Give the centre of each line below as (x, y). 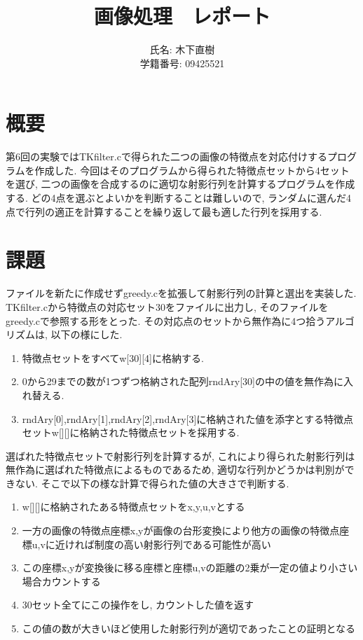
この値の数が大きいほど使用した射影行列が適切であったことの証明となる (189, 628)
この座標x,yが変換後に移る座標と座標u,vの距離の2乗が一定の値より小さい (190, 568)
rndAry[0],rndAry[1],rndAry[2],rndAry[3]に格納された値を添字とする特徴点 (187, 418)
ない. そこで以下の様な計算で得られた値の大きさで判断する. (152, 483)
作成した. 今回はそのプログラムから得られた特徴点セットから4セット (192, 170)
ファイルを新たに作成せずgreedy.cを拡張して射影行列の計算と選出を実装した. (181, 293)
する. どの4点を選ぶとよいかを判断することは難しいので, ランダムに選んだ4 (179, 198)
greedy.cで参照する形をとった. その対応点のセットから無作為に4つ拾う (166, 320)
